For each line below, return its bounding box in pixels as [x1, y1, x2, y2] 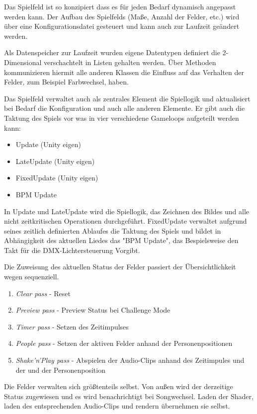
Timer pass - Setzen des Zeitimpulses [15, 321, 129, 331]
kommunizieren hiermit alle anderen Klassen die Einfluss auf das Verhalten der [4, 67, 245, 77]
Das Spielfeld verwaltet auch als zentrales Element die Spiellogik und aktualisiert [4, 93, 251, 103]
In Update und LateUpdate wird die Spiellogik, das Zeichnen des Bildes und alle [4, 206, 250, 216]
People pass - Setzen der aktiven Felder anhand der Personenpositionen [15, 338, 233, 348]
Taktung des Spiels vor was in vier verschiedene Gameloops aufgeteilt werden [4, 112, 239, 123]
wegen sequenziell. [4, 271, 59, 282]
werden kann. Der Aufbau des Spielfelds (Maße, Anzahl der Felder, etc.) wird [4, 11, 240, 21]
